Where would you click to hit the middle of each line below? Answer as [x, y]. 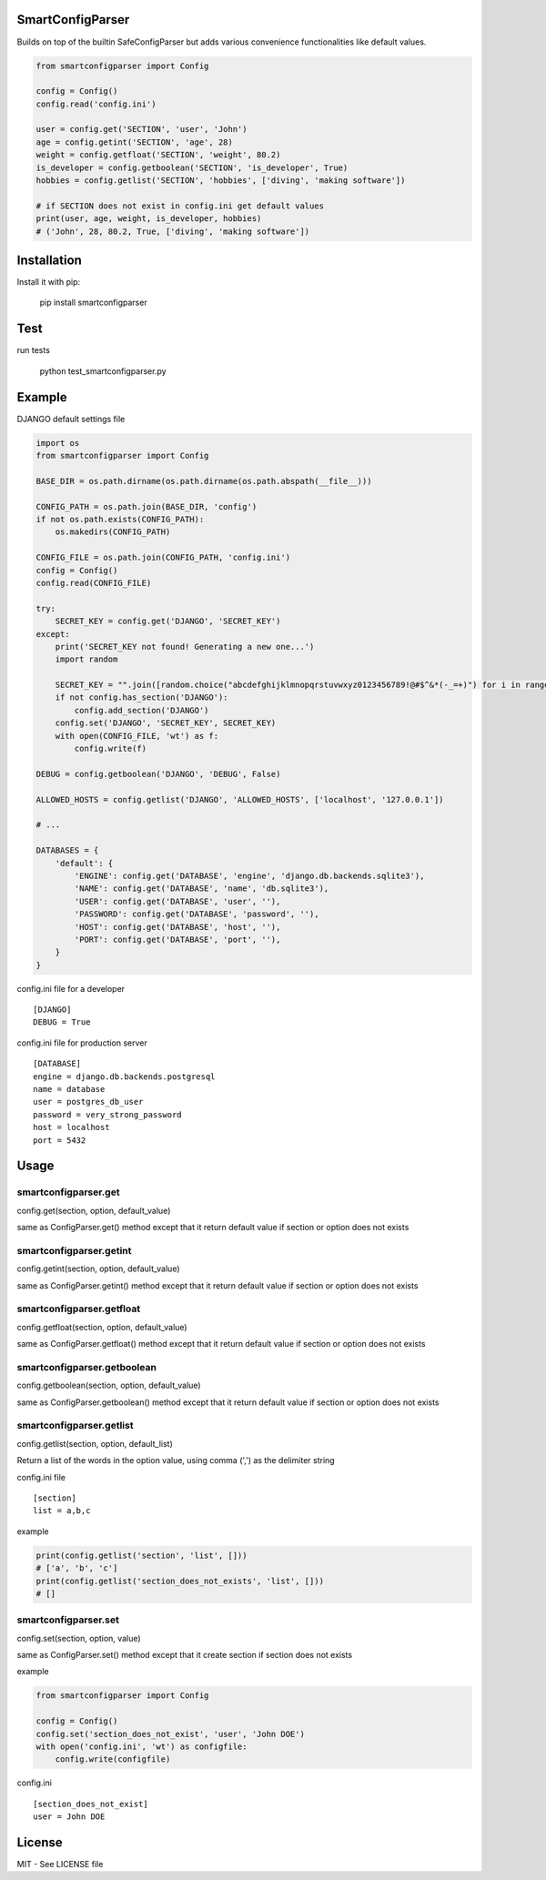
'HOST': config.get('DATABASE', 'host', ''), [177, 927]
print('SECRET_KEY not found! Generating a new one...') [185, 647]
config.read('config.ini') [96, 104]
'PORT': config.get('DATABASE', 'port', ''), [177, 939]
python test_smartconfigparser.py [103, 371]
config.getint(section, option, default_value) [98, 1268]
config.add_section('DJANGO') [142, 710]
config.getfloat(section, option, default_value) [102, 1327]
